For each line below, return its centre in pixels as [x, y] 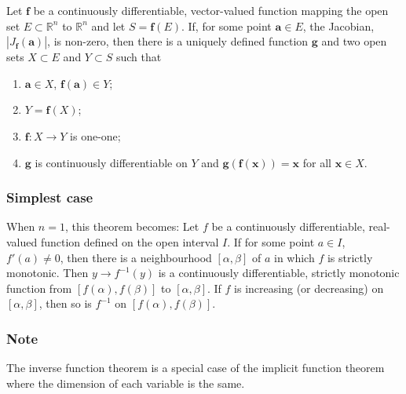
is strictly [350, 257]
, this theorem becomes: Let [132, 226]
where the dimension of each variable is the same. [126, 383]
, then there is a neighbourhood [136, 257]
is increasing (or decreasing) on [309, 288]
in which [294, 257]
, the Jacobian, [338, 26]
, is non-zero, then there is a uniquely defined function [178, 41]
